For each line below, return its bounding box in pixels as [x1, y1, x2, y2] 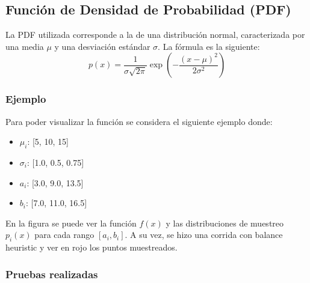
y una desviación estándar [54, 40, 150, 52]
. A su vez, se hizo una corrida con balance [125, 228, 283, 241]
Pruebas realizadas [5, 266, 98, 281]
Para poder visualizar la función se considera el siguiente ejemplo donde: [5, 115, 273, 127]
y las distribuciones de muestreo [166, 216, 284, 229]
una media [5, 40, 44, 52]
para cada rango [34, 228, 95, 241]
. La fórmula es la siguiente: [158, 40, 260, 52]
